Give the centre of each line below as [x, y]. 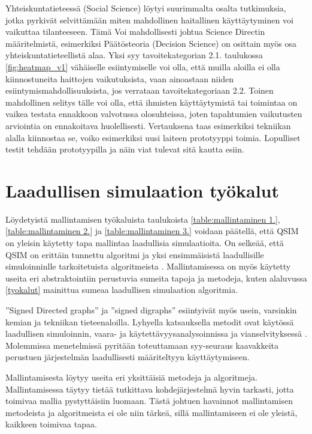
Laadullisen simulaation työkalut [143, 190]
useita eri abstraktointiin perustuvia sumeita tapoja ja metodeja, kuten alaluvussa [156, 278]
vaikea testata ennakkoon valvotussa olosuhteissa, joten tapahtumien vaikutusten [154, 114]
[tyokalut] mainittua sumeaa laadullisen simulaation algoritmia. [122, 290]
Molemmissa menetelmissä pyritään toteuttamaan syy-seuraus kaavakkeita [142, 345]
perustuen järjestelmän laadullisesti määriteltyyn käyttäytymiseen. [128, 357]
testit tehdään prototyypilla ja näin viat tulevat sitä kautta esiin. [125, 149]
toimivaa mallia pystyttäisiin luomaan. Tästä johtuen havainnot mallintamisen [149, 401]
